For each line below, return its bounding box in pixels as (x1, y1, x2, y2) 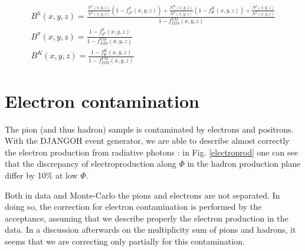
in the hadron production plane (187, 157, 301, 170)
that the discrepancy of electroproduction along (5, 157, 176, 170)
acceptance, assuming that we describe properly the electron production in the (5, 212, 288, 224)
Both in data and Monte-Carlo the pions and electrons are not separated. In (5, 189, 280, 201)
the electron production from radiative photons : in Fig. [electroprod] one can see (5, 146, 298, 158)
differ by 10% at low (5, 169, 78, 181)
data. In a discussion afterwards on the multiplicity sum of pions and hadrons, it (5, 223, 296, 236)
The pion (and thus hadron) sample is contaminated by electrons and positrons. (5, 123, 294, 135)
